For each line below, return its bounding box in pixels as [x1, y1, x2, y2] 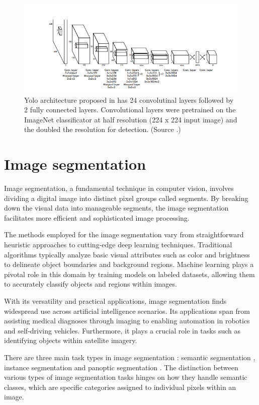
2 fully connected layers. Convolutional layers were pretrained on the [24, 104, 236, 115]
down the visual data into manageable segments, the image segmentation [4, 202, 229, 213]
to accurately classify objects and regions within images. [4, 279, 177, 289]
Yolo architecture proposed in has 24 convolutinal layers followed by [24, 94, 234, 105]
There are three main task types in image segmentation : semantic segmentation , [4, 352, 255, 362]
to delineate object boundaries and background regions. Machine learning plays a [4, 259, 254, 269]
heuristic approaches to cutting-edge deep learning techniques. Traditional [4, 239, 232, 250]
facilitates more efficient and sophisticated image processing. [4, 212, 190, 223]
